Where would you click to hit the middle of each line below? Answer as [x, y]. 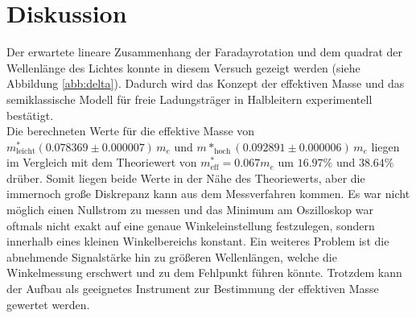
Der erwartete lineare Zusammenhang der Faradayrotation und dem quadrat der [205, 52]
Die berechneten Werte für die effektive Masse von [131, 131]
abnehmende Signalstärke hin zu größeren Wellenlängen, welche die [172, 256]
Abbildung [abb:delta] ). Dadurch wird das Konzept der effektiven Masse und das [206, 83]
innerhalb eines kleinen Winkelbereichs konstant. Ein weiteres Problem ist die [198, 241]
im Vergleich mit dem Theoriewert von [102, 162]
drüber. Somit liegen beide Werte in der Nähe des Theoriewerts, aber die [186, 178]
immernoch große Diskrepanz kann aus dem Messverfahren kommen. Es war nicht [208, 194]
